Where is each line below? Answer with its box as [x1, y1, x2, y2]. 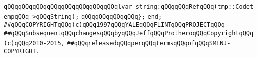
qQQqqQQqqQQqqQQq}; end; [81, 13, 162, 20]
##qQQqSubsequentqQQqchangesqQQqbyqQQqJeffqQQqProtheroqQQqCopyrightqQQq [4, 29, 254, 37]
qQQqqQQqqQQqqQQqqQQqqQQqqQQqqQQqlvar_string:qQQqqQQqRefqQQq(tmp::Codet [4, 3, 254, 10]
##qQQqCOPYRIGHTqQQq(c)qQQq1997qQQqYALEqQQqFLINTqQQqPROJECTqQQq [4, 21, 225, 29]
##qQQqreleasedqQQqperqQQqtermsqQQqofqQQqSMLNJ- [67, 39, 231, 47]
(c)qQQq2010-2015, [4, 39, 65, 47]
